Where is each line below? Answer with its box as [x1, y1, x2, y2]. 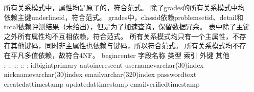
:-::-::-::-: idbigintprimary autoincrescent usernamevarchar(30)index [4, 59, 204, 70]
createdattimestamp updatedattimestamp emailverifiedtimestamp [4, 78, 200, 89]
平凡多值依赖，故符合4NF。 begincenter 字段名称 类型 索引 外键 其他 [10, 50, 230, 60]
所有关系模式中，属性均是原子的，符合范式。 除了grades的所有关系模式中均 [4, 2, 245, 12]
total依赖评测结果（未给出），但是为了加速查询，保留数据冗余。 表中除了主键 [4, 21, 250, 32]
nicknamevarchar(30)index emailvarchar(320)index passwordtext [4, 69, 197, 79]
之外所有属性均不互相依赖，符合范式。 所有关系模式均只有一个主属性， [4, 31, 232, 41]
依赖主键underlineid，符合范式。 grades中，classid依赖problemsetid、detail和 [4, 12, 243, 22]
